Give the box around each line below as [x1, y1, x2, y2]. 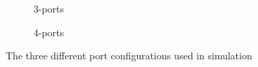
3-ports [34, 1, 64, 15]
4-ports [34, 24, 64, 39]
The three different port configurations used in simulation [6, 48, 252, 63]
